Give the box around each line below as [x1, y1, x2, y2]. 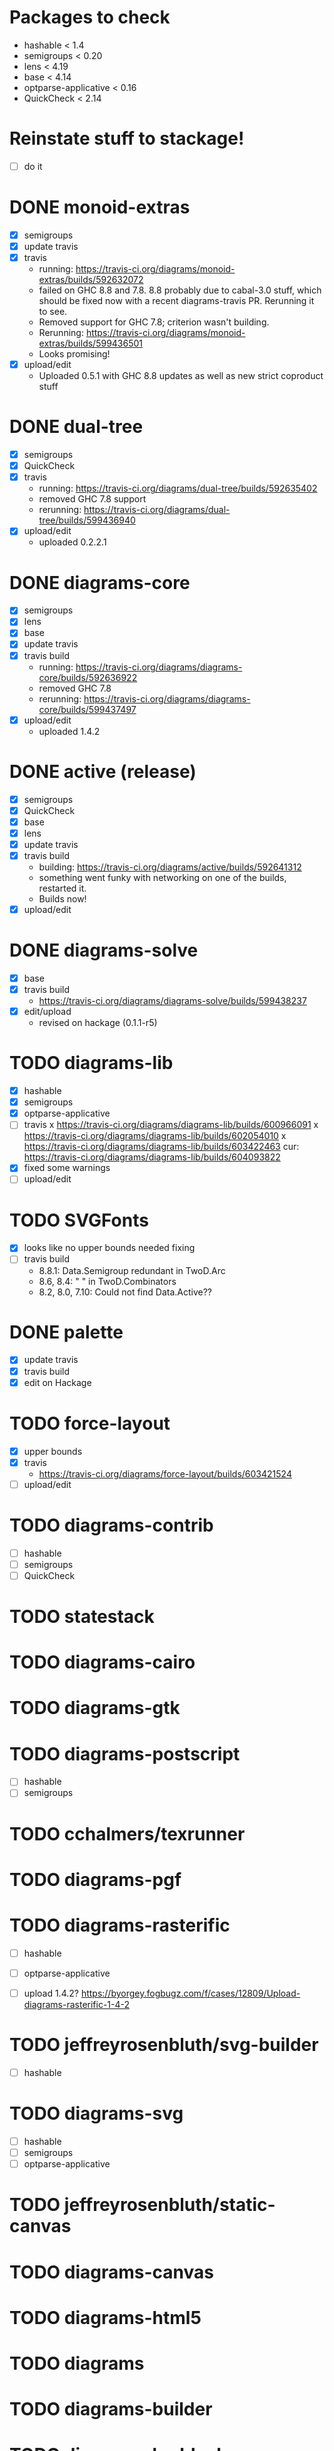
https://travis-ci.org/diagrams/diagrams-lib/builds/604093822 [23, 1151, 281, 1163]
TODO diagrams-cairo [9, 1651, 196, 1674]
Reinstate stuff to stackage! [9, 127, 245, 150]
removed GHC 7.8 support [38, 493, 147, 505]
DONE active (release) [9, 760, 197, 783]
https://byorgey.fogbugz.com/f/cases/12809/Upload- [80, 1987, 301, 1999]
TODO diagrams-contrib [9, 1514, 214, 1536]
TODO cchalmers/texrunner [9, 1822, 246, 1845]
